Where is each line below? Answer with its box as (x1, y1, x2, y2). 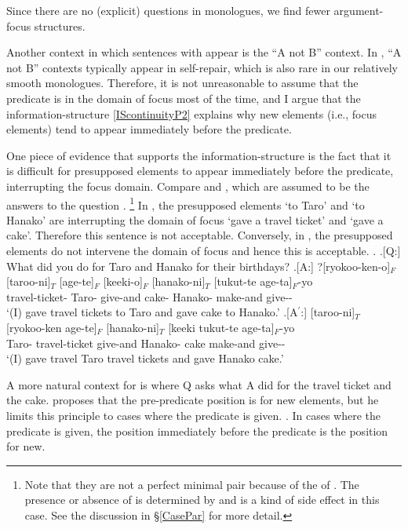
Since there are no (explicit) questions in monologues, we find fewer (6, 2, 330, 18)
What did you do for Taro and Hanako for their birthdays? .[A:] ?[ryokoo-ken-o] (6, 257, 391, 274)
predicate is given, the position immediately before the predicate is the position (6, 422, 388, 439)
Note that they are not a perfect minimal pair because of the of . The (24, 476, 359, 492)
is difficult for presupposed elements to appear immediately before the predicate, (6, 162, 394, 179)
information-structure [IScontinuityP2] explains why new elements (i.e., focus (6, 105, 377, 122)
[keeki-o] (103, 273, 143, 290)
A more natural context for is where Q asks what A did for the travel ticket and (6, 376, 392, 392)
